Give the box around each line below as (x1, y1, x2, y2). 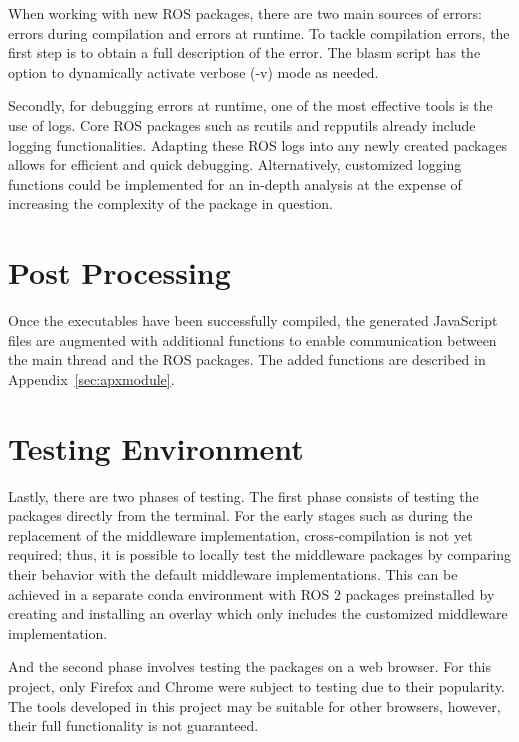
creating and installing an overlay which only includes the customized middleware (8, 603, 508, 624)
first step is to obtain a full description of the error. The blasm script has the (8, 42, 481, 63)
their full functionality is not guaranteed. (8, 715, 259, 736)
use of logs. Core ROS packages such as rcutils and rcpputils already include (8, 114, 476, 135)
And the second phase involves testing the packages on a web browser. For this (8, 656, 492, 677)
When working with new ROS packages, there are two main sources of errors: (8, 3, 483, 23)
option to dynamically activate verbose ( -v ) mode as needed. (8, 61, 379, 82)
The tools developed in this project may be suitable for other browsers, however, (8, 695, 501, 716)
